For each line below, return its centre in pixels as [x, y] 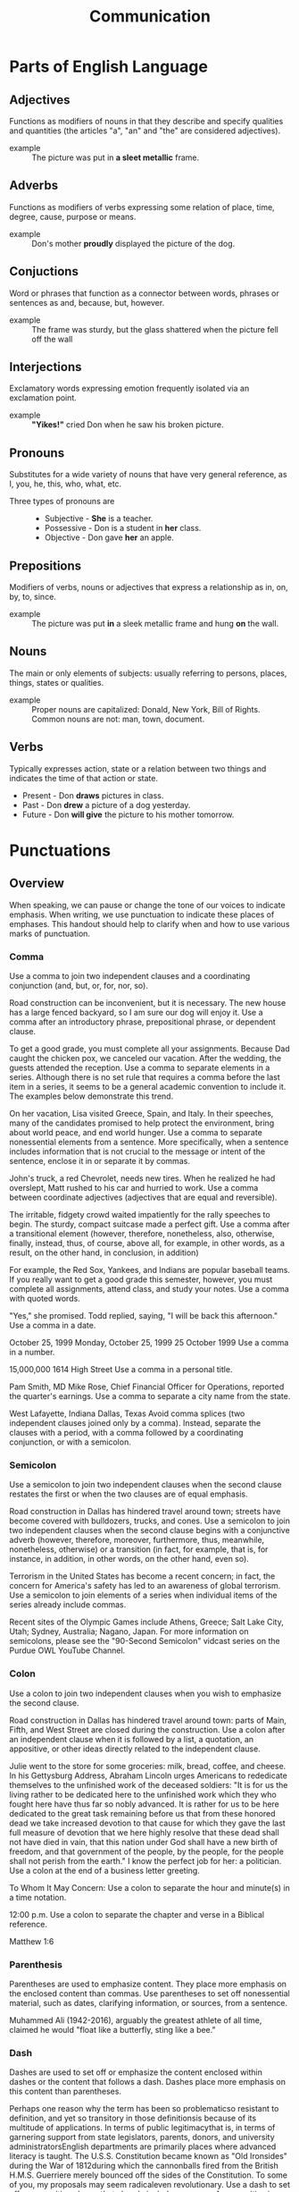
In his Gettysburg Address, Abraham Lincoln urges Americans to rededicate [148, 1775]
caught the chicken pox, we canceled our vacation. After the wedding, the [145, 1058]
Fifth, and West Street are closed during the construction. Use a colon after [147, 1729]
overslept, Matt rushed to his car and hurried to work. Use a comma [134, 1187]
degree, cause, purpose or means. [73, 216]
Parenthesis [36, 1964]
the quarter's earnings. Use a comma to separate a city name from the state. [150, 1395]
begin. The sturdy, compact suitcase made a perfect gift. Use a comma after [149, 1224]
